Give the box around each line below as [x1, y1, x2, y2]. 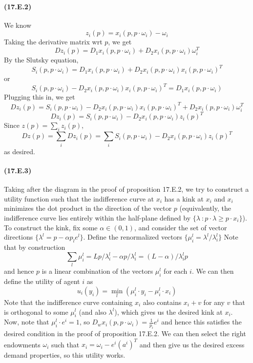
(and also [79, 306, 106, 317]
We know [4, 20, 31, 30]
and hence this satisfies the [161, 317, 242, 327]
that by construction [4, 242, 65, 252]
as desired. [4, 146, 35, 156]
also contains [143, 297, 182, 307]
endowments [4, 339, 41, 349]
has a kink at [164, 193, 204, 203]
